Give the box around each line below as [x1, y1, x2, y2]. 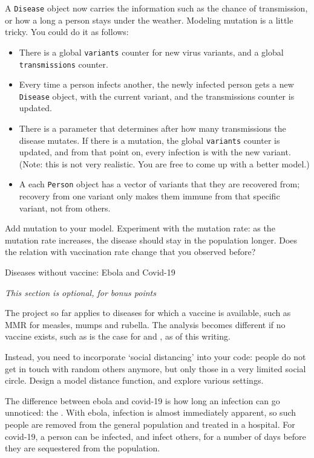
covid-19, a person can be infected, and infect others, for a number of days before [5, 430, 306, 442]
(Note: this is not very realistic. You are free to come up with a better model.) [19, 157, 310, 170]
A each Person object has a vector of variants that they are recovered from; [19, 178, 300, 190]
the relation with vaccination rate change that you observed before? [5, 245, 256, 258]
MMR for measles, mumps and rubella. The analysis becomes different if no [5, 318, 286, 331]
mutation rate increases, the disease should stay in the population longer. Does [5, 233, 298, 246]
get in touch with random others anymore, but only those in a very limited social [5, 362, 306, 375]
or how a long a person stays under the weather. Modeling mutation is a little [5, 13, 293, 26]
